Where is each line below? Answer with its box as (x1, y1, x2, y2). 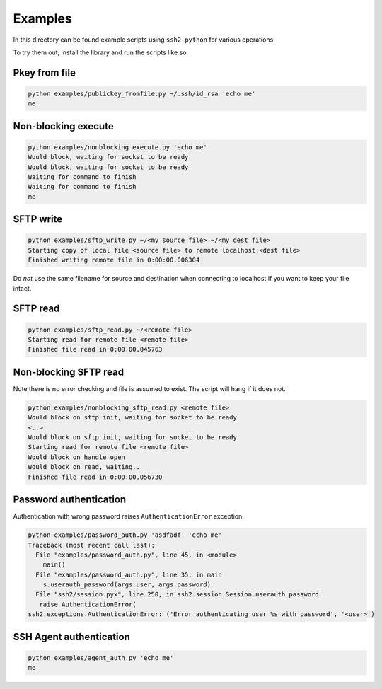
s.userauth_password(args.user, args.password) (42, 581, 212, 589)
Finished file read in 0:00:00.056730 (28, 473, 163, 481)
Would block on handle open (28, 453, 125, 461)
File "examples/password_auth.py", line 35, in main (35, 570, 222, 579)
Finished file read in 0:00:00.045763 (28, 345, 163, 354)
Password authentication (13, 494, 127, 506)
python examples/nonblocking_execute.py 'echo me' (28, 143, 208, 151)
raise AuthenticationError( (39, 600, 137, 608)
